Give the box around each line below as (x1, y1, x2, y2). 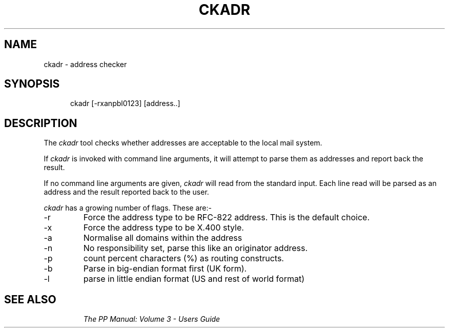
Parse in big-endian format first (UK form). (83, 263, 247, 274)
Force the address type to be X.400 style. (83, 222, 244, 233)
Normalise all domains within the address (83, 233, 242, 243)
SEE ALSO (4, 293, 56, 306)
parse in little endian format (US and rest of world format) (83, 274, 304, 284)
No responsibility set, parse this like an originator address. (83, 243, 308, 254)
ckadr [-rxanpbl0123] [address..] (70, 99, 180, 108)
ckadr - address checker (44, 59, 127, 69)
